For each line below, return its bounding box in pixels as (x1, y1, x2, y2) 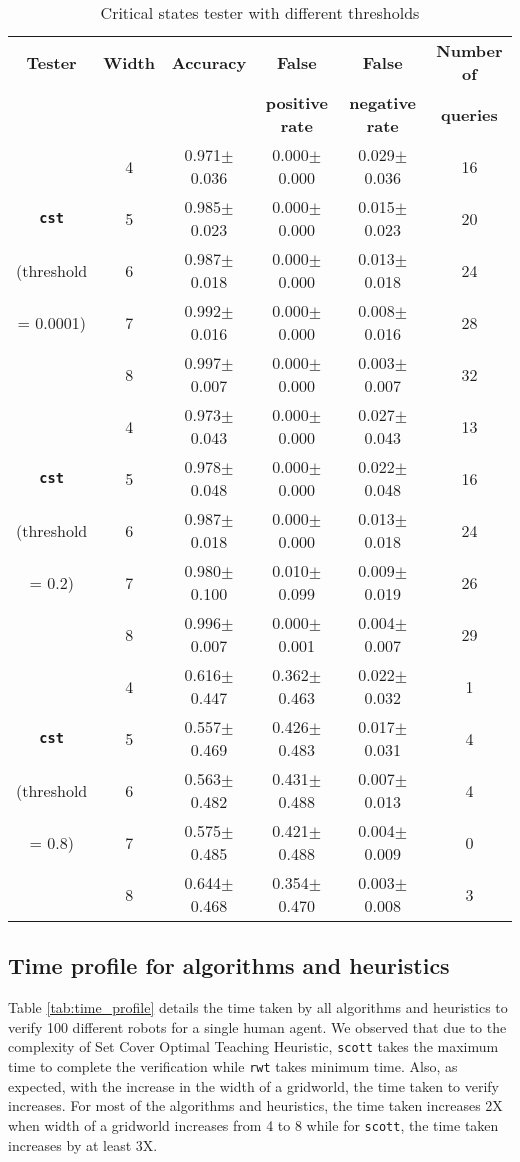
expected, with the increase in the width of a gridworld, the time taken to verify (8, 1075, 500, 1096)
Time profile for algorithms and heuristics (8, 950, 450, 981)
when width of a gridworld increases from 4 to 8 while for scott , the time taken (8, 1114, 499, 1135)
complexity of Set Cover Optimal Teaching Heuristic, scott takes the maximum (8, 1036, 499, 1057)
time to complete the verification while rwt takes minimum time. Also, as (8, 1056, 458, 1077)
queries (441, 102, 498, 126)
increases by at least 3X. (8, 1134, 158, 1155)
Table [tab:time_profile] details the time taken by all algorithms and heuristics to (8, 997, 508, 1018)
